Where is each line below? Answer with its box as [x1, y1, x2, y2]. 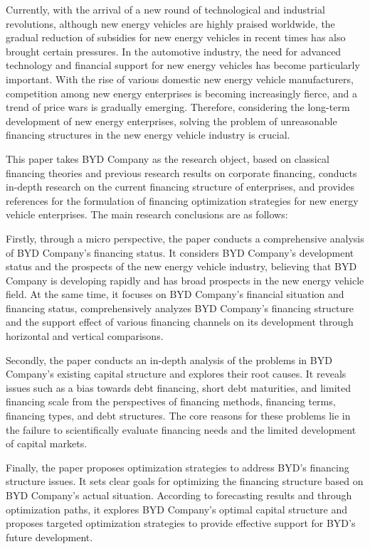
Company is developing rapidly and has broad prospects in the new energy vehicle [6, 272, 364, 287]
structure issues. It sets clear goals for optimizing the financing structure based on [6, 474, 364, 489]
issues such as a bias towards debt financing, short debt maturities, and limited [6, 380, 351, 395]
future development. [6, 529, 93, 544]
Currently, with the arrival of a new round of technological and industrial [6, 2, 325, 16]
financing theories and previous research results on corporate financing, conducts [6, 165, 357, 180]
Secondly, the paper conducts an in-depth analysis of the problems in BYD [6, 352, 332, 367]
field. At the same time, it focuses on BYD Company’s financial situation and [6, 287, 344, 302]
